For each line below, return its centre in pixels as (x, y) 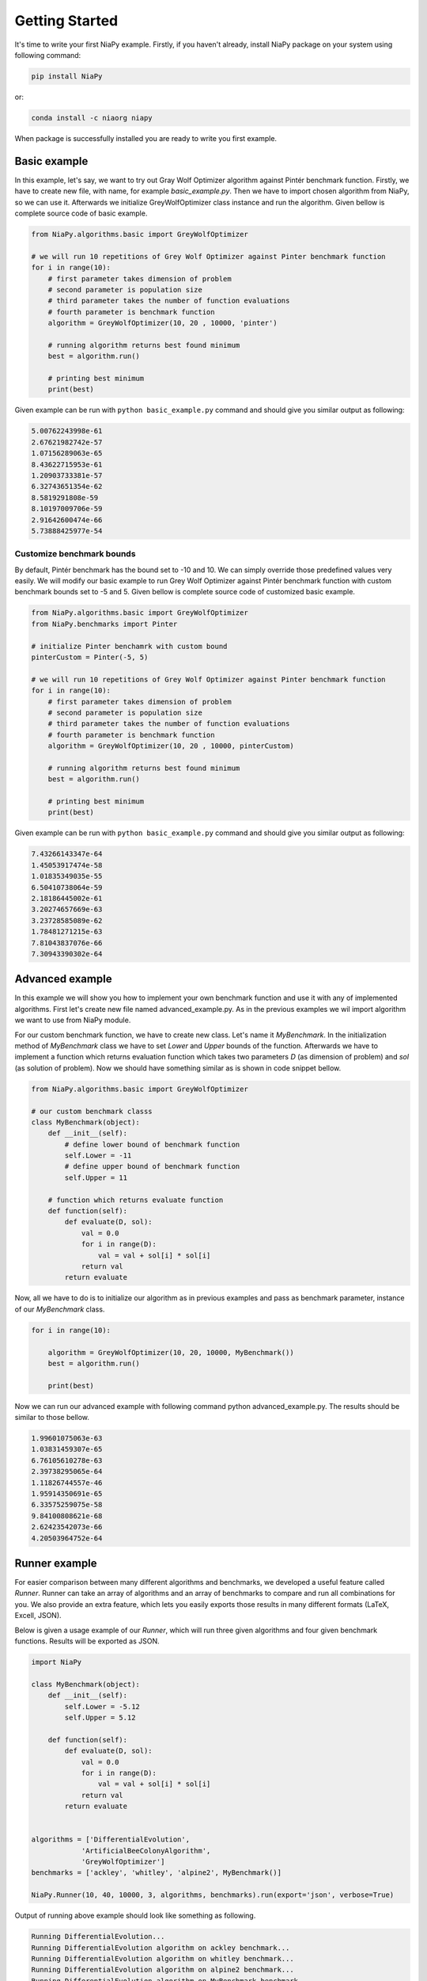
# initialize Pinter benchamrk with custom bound (129, 646)
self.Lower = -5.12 (102, 1706)
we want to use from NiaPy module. (73, 1020)
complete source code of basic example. (81, 213)
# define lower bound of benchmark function (152, 1144)
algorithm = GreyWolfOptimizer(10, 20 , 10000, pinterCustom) (171, 746)
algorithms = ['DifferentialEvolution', (110, 1840)
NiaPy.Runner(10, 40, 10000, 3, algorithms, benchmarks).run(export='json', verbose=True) (213, 1895)
